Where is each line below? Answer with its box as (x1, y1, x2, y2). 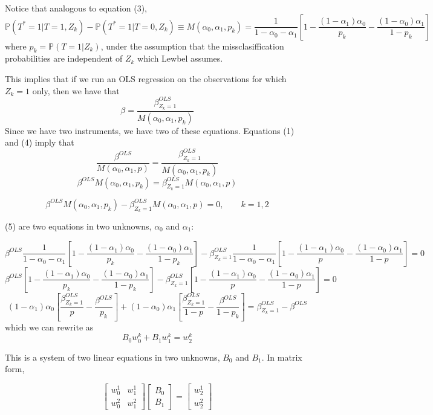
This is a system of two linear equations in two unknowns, (5, 350, 220, 363)
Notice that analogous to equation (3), (5, 2, 147, 14)
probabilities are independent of (5, 52, 123, 65)
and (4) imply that (5, 136, 74, 149)
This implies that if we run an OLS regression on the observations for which (5, 72, 287, 85)
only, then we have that (32, 84, 120, 97)
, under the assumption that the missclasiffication (100, 39, 284, 52)
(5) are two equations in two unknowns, (5, 219, 152, 232)
